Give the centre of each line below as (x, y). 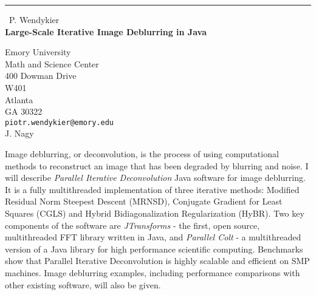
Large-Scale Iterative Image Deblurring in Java (106, 31)
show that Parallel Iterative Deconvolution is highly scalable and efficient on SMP (157, 261)
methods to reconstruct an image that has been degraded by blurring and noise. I (157, 165)
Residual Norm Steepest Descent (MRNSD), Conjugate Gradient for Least (144, 201)
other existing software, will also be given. (83, 284)
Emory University (38, 52)
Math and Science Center (52, 63)
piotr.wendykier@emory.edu (59, 122)
